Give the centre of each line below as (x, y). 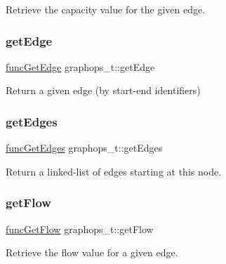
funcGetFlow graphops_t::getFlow (80, 229)
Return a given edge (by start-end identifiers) (103, 90)
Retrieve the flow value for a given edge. (92, 252)
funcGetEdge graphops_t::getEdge (80, 66)
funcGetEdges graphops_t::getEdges (84, 148)
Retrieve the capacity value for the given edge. (106, 9)
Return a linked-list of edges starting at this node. (114, 171)
